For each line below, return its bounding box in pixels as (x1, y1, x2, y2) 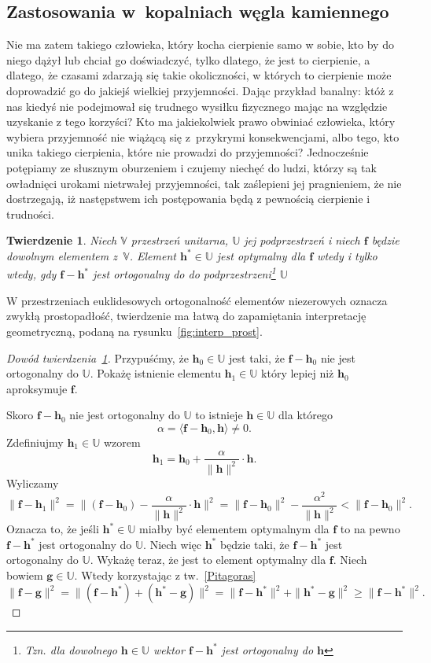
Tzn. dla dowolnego (24, 641, 117, 657)
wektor (153, 641, 185, 657)
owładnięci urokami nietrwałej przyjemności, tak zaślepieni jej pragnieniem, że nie (6, 175, 402, 191)
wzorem (103, 433, 141, 450)
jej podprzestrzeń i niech (244, 232, 360, 249)
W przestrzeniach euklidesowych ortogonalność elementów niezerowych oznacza (6, 292, 388, 308)
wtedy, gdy (6, 266, 57, 282)
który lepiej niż (261, 365, 334, 381)
